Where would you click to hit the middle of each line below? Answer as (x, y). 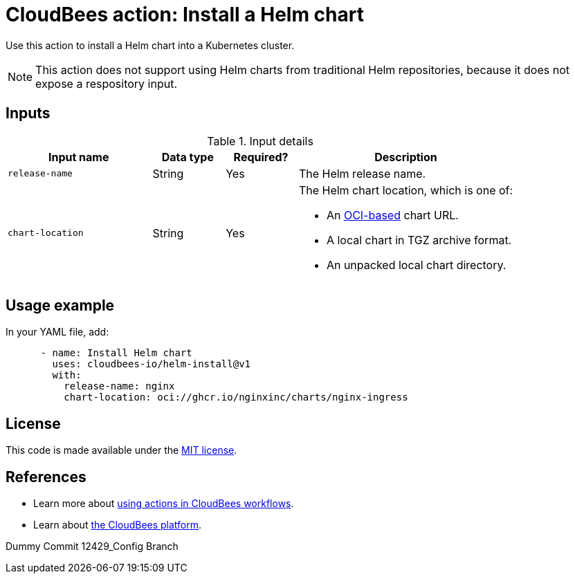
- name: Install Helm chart (116, 353)
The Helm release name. (362, 173)
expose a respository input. (107, 83)
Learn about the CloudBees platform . (118, 525)
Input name (79, 157)
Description (406, 157)
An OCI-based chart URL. (392, 215)
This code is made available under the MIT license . (121, 450)
